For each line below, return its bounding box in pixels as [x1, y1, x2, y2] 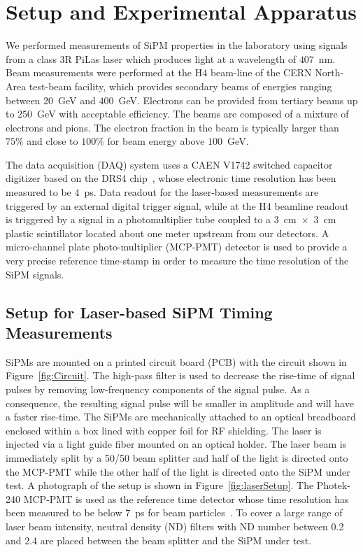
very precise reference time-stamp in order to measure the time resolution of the [6, 253, 349, 268]
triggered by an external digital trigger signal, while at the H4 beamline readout [6, 198, 349, 213]
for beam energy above [107, 134, 205, 148]
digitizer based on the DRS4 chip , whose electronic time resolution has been [6, 171, 336, 185]
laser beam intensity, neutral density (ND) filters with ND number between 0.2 [6, 518, 344, 533]
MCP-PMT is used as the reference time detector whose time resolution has [23, 491, 349, 506]
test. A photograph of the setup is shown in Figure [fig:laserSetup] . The [6, 478, 314, 493]
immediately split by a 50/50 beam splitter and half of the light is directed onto [6, 450, 348, 465]
